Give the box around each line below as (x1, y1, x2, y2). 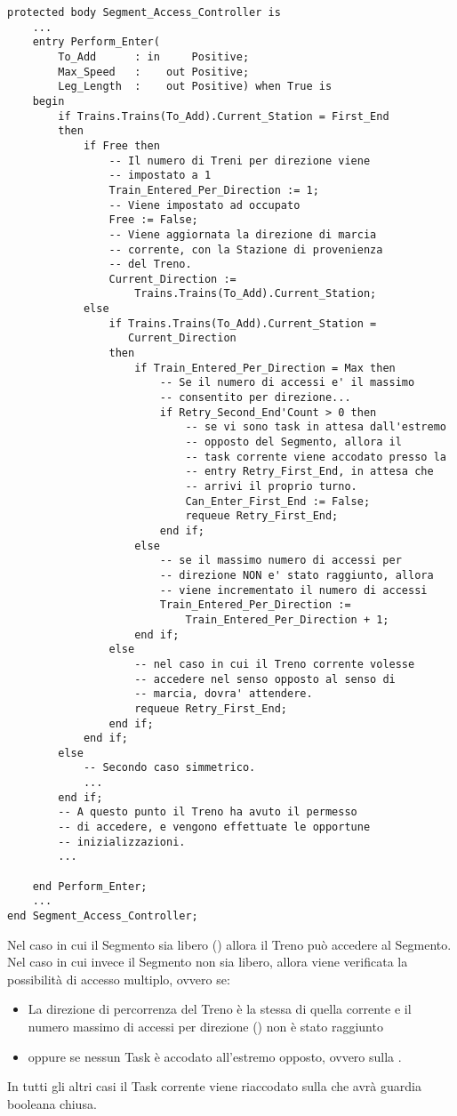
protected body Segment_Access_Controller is (7, 6, 281, 19)
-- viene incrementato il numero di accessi (159, 583, 428, 597)
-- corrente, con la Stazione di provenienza (108, 243, 383, 256)
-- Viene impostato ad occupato (108, 198, 301, 212)
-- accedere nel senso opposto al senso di (134, 672, 396, 686)
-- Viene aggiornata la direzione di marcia (108, 228, 377, 241)
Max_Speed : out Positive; (58, 65, 250, 78)
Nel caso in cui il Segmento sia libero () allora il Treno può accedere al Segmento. (7, 935, 452, 953)
